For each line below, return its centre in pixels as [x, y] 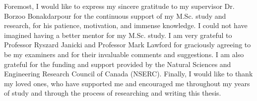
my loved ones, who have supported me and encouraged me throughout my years [127, 83]
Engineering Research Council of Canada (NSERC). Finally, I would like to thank [128, 74]
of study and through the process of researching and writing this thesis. [113, 93]
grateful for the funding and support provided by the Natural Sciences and [118, 64]
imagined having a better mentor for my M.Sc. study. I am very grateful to [118, 35]
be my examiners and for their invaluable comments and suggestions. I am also [124, 54]
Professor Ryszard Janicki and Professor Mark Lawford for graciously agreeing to [128, 45]
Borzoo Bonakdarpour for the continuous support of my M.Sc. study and [115, 16]
